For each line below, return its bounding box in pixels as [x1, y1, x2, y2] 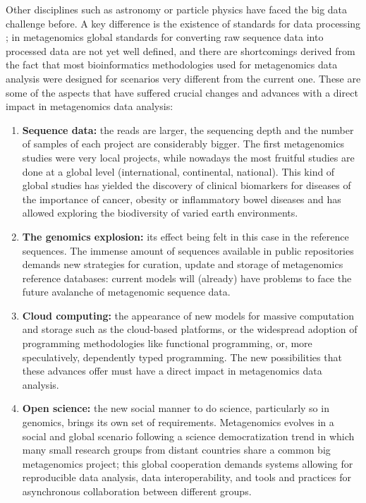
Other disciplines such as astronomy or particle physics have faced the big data [6, 2, 348, 16]
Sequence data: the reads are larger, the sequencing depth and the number [22, 122, 354, 137]
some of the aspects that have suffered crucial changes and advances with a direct [6, 85, 358, 99]
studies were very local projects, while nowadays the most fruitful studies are [22, 150, 355, 164]
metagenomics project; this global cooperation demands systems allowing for [22, 456, 353, 471]
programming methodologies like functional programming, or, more [22, 336, 312, 351]
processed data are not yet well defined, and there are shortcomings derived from [6, 43, 355, 58]
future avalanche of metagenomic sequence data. [22, 284, 231, 299]
